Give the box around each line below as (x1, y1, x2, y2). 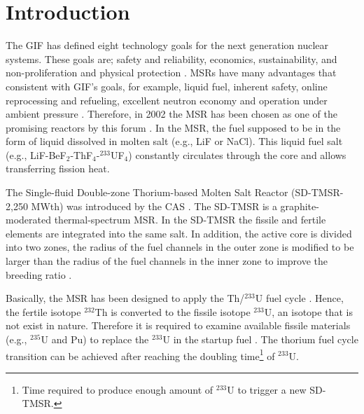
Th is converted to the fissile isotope (94, 304, 251, 319)
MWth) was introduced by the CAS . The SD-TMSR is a (31, 198, 277, 213)
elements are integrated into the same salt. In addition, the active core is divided (6, 226, 352, 240)
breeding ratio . (6, 267, 72, 282)
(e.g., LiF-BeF (6, 147, 66, 162)
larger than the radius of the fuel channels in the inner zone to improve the (6, 254, 328, 268)
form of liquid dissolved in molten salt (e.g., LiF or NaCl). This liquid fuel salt (6, 134, 343, 149)
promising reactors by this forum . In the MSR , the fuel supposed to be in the (6, 120, 341, 134)
